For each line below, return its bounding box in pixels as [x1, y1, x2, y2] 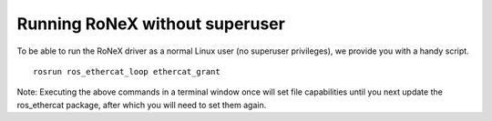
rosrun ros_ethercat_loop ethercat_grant [33, 66, 220, 76]
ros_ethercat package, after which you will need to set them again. [16, 99, 267, 110]
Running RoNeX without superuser [16, 14, 286, 34]
